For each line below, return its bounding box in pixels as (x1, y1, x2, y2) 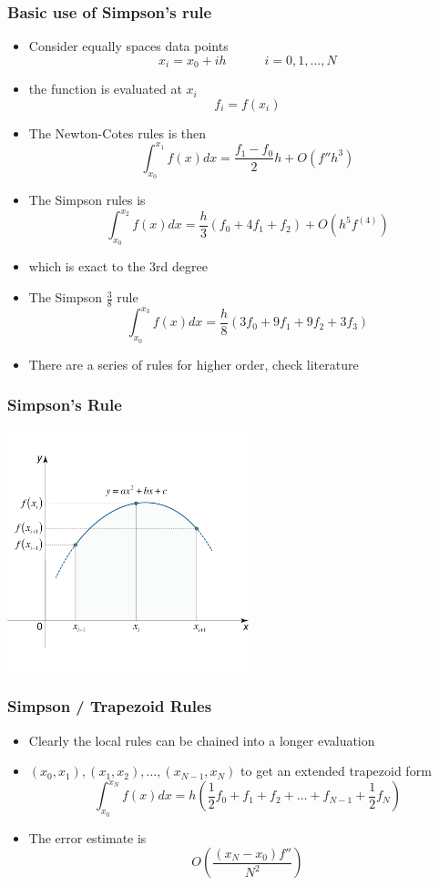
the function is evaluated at (28, 79, 182, 98)
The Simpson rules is (28, 190, 146, 209)
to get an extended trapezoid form (240, 761, 432, 780)
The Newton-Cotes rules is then (28, 123, 207, 142)
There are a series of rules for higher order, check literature (28, 354, 359, 373)
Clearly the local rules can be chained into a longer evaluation (28, 730, 375, 749)
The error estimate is (28, 828, 147, 847)
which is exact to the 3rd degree (28, 257, 208, 276)
